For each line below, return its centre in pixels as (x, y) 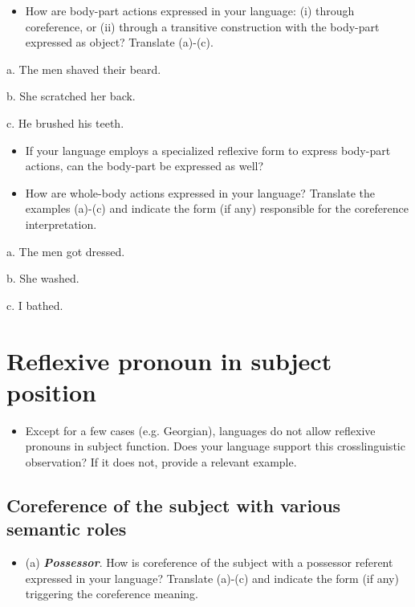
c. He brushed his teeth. (65, 122)
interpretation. (61, 224)
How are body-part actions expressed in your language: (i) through (190, 10)
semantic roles (67, 529)
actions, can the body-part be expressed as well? (144, 166)
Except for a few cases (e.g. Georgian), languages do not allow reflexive (200, 430)
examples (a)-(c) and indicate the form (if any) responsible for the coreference (217, 208)
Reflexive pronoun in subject (169, 360)
